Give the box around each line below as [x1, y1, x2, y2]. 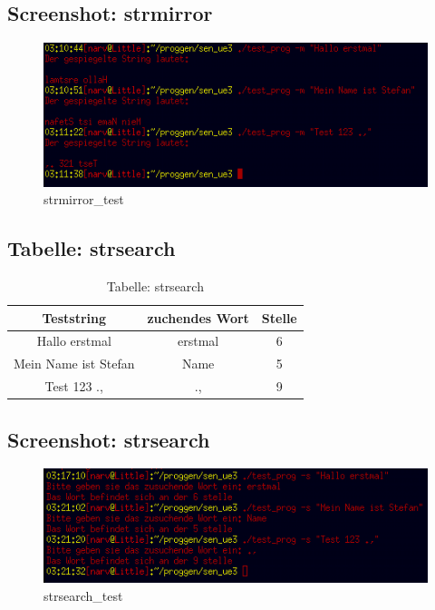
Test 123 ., [44, 377, 103, 396]
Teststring [42, 308, 107, 327]
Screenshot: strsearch [7, 425, 210, 453]
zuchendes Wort [147, 308, 249, 327]
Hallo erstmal [36, 331, 111, 350]
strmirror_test [43, 190, 124, 209]
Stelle [261, 308, 297, 327]
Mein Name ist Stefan [14, 354, 135, 373]
